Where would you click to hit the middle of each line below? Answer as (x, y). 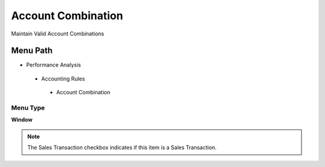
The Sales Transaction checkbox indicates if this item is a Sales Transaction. (122, 148)
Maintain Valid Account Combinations (58, 34)
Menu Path (32, 51)
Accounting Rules (63, 79)
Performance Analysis (54, 65)
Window (22, 120)
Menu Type (28, 108)
